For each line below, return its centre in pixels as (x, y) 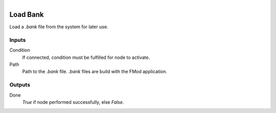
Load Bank (27, 15)
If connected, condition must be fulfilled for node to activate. (86, 57)
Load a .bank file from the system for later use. (59, 27)
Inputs (18, 40)
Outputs (20, 85)
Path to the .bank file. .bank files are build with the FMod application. (95, 72)
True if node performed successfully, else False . (73, 102)
